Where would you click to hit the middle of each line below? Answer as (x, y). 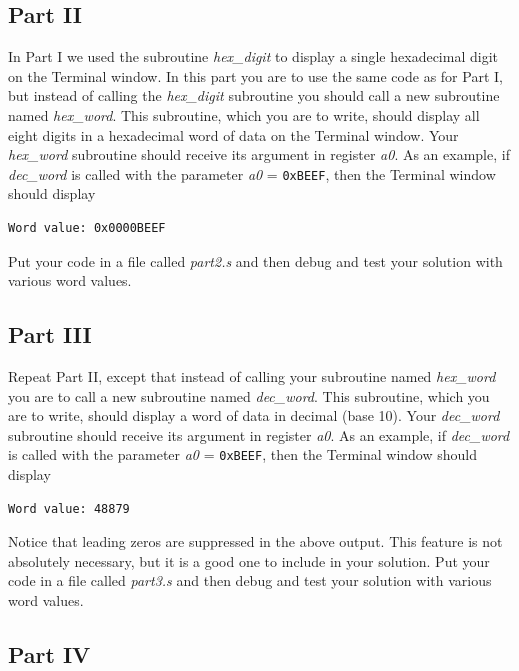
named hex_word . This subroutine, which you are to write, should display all (244, 114)
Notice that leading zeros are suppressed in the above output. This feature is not (255, 541)
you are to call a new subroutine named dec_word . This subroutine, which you (249, 395)
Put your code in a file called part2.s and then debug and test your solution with (255, 260)
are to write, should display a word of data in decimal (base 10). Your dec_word (254, 415)
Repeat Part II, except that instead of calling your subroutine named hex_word (252, 376)
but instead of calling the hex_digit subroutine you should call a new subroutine (254, 95)
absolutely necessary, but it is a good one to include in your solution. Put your (249, 560)
